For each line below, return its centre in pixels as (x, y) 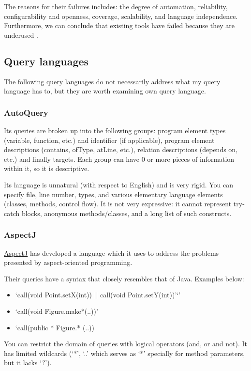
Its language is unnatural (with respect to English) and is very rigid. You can (119, 184)
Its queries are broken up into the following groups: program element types (115, 130)
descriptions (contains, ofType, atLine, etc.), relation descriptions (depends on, (121, 149)
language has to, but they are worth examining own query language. (105, 91)
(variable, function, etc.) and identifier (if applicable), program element (109, 140)
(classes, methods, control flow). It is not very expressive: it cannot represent (118, 204)
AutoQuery (26, 112)
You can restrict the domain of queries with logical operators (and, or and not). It (125, 344)
